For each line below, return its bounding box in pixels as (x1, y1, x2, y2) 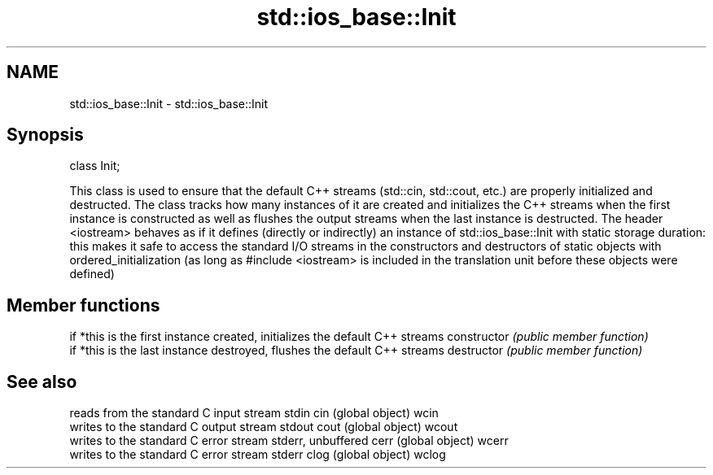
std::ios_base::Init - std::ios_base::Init (69, 96, 269, 111)
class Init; (69, 159, 120, 173)
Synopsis (7, 124, 84, 146)
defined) (69, 267, 115, 281)
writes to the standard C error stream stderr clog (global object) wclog (69, 447, 446, 462)
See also (7, 371, 77, 392)
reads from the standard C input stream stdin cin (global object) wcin (69, 406, 439, 421)
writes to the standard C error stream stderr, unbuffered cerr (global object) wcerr (69, 434, 509, 448)
